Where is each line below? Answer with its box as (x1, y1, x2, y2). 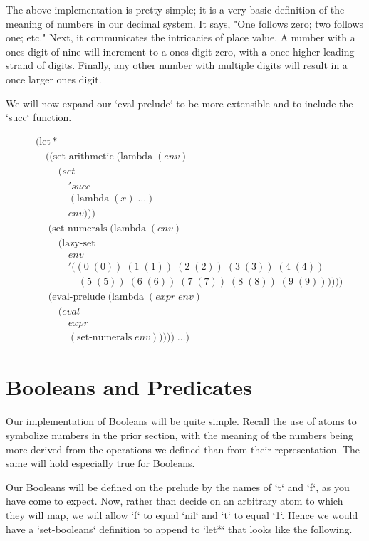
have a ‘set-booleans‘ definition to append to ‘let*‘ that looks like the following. (6, 521, 353, 536)
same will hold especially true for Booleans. (6, 456, 195, 471)
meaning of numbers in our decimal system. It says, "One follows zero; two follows (6, 16, 364, 31)
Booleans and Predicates (6, 372, 252, 401)
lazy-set (62, 238, 95, 248)
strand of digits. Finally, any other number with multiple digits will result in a (6, 58, 348, 73)
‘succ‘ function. (6, 110, 72, 125)
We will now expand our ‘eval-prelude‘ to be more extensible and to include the (6, 95, 353, 110)
